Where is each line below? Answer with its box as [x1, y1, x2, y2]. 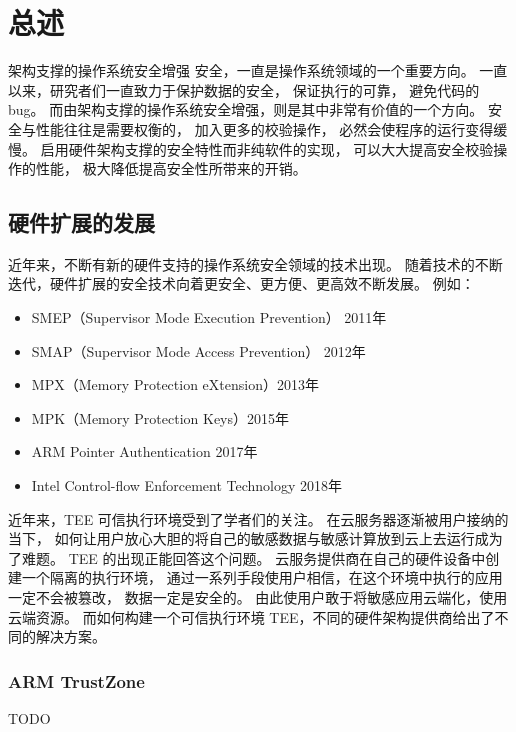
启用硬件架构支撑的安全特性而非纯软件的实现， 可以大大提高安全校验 [40, 138, 494, 159]
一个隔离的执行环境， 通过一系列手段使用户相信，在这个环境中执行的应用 [21, 567, 503, 588]
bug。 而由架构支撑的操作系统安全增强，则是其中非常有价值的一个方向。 [8, 99, 484, 120]
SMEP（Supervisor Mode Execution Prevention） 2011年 [31, 307, 387, 328]
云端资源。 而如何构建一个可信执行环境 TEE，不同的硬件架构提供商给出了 [8, 606, 495, 627]
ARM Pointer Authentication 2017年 [31, 441, 258, 462]
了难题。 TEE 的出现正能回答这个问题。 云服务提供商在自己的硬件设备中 [8, 547, 486, 568]
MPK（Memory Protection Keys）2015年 [31, 407, 290, 428]
